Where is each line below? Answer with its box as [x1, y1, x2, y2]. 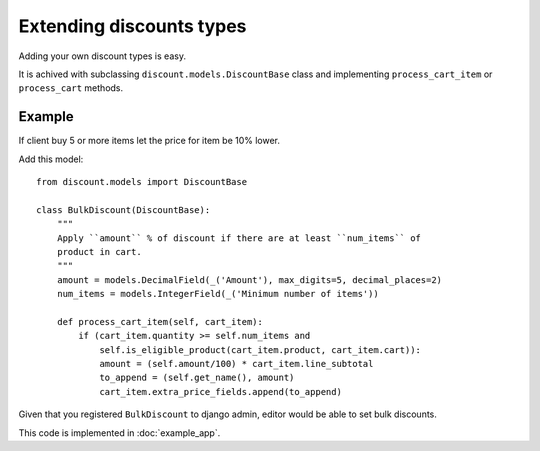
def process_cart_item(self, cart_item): [56, 316, 264, 327]
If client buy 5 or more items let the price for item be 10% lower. [18, 135, 280, 147]
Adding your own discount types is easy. [18, 50, 187, 62]
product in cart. [56, 246, 142, 257]
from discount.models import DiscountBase [36, 176, 248, 188]
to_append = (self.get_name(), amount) [99, 372, 295, 384]
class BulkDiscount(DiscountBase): [36, 204, 211, 215]
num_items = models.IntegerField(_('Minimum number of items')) [56, 288, 379, 300]
